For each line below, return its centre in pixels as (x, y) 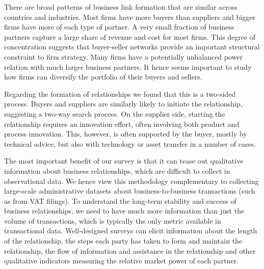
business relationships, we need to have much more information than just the (124, 211)
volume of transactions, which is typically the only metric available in (113, 220)
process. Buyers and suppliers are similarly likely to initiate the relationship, (123, 104)
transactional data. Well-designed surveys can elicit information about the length (131, 231)
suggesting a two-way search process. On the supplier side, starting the (115, 113)
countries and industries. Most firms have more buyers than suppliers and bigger (130, 17)
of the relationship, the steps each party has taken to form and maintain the (123, 241)
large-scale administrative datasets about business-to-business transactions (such (130, 191)
